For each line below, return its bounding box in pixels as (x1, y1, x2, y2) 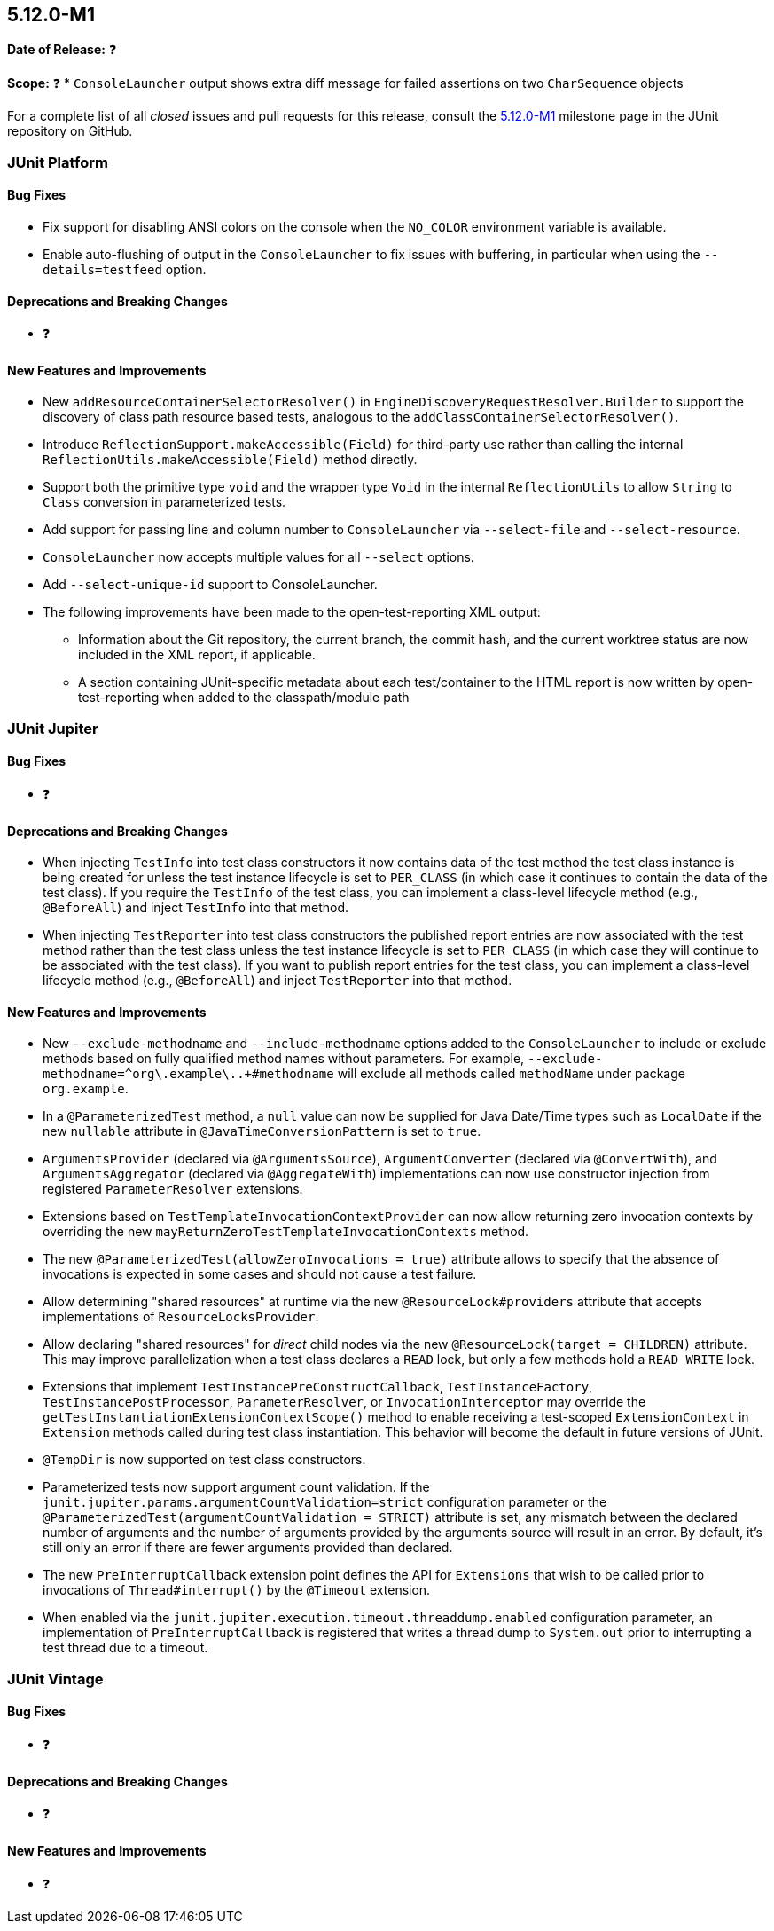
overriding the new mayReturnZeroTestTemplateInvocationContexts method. (43, 1224, 529, 1240)
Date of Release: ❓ (7, 42, 117, 58)
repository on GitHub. (7, 123, 133, 139)
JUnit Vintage (7, 1669, 104, 1688)
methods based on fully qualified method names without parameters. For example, (43, 1051, 525, 1067)
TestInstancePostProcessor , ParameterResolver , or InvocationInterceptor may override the (43, 1394, 646, 1410)
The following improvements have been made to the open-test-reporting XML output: (43, 604, 541, 620)
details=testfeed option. (43, 262, 207, 278)
